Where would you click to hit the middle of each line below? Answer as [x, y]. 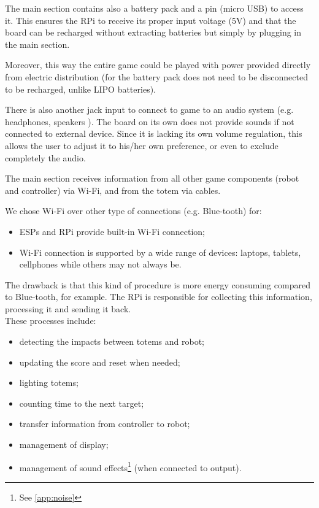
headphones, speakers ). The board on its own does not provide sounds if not [150, 121]
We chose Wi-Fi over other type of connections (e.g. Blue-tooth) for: [133, 211]
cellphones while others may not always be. [100, 264]
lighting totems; [49, 383]
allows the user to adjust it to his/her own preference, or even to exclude [142, 145]
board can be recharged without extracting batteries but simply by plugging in [153, 32]
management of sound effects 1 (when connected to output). [130, 466]
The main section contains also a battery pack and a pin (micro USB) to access [154, 8]
